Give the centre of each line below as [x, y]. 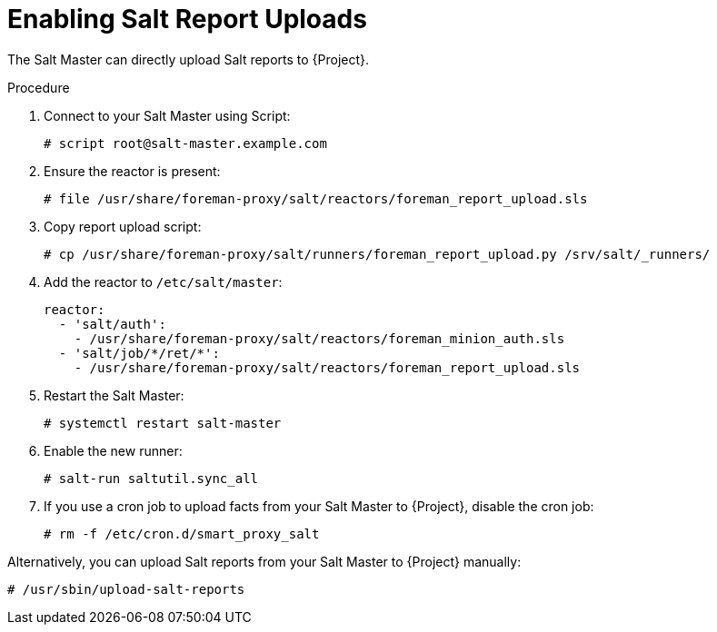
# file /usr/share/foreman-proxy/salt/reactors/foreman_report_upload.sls [316, 198]
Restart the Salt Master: [114, 395]
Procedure [39, 87]
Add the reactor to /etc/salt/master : [163, 281]
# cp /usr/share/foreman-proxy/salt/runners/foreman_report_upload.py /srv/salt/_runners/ [377, 254]
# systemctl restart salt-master [163, 423]
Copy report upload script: [123, 226]
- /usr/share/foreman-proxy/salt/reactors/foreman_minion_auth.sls [319, 338]
